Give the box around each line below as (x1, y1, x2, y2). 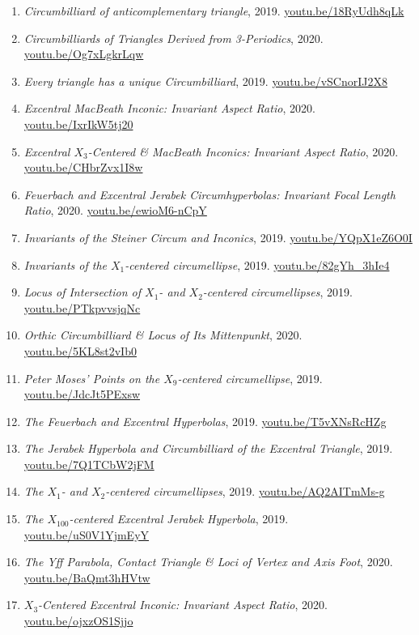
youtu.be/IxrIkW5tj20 (23, 115, 133, 132)
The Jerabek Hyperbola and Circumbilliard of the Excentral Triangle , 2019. (23, 440, 393, 457)
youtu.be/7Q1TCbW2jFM (23, 455, 154, 472)
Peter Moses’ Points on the (23, 369, 160, 386)
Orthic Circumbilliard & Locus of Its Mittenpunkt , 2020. (23, 326, 303, 343)
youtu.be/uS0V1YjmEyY (23, 526, 150, 543)
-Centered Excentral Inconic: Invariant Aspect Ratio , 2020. (38, 596, 328, 613)
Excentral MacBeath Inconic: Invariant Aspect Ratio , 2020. (23, 100, 315, 117)
